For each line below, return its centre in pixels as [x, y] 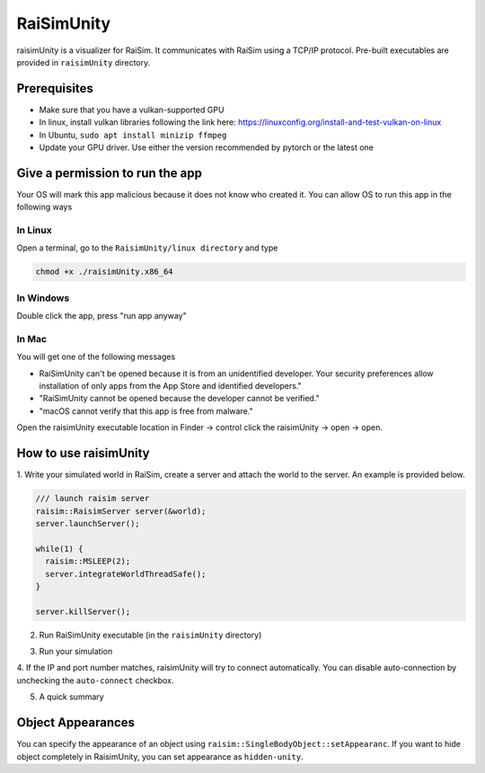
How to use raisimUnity [83, 453]
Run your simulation [76, 652]
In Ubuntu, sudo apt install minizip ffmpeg [133, 135]
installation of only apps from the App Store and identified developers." [171, 386]
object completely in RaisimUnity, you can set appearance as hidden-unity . [160, 756]
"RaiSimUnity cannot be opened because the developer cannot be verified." [180, 399]
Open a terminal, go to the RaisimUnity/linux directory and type [147, 248]
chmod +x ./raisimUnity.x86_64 [105, 272]
